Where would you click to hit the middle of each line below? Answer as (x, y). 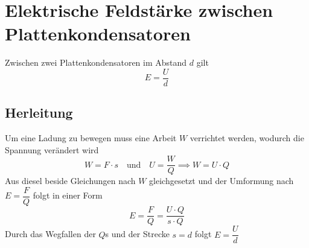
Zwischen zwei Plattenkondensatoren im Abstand (96, 62)
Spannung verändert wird (52, 149)
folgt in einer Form (68, 195)
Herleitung (39, 113)
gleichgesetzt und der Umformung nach (221, 181)
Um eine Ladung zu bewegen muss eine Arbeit (91, 138)
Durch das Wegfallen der (50, 234)
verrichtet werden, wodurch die (247, 138)
